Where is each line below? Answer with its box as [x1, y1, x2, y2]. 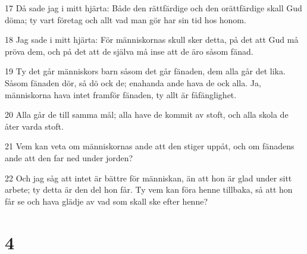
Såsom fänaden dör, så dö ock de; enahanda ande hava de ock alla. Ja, [5, 76, 261, 89]
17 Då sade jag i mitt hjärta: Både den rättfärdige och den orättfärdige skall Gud [5, 2, 302, 14]
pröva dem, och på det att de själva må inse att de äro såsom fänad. [5, 45, 253, 57]
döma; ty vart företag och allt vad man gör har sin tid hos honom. [5, 13, 246, 26]
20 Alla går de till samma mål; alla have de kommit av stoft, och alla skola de [5, 108, 289, 121]
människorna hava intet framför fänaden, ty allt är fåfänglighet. [5, 88, 237, 101]
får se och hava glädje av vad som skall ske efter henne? [5, 195, 208, 207]
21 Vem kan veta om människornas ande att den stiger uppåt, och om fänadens [5, 140, 295, 152]
